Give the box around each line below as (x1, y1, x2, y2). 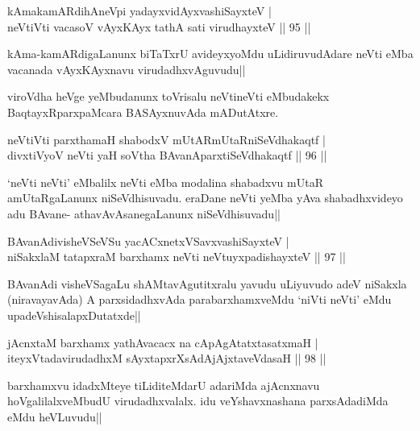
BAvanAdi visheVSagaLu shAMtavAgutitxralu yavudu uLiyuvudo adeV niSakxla (7, 275, 407, 292)
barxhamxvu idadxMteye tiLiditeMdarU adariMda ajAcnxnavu (7, 376, 320, 393)
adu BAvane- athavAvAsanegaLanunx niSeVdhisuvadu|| (7, 205, 281, 222)
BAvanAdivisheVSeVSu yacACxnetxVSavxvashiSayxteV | (7, 232, 289, 249)
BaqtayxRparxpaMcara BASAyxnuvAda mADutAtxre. (7, 103, 279, 120)
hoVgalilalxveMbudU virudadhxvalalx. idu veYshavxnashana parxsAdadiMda (7, 392, 389, 409)
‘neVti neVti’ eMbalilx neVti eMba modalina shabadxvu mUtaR (7, 173, 323, 190)
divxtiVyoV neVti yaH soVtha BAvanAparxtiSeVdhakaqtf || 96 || (7, 147, 327, 164)
